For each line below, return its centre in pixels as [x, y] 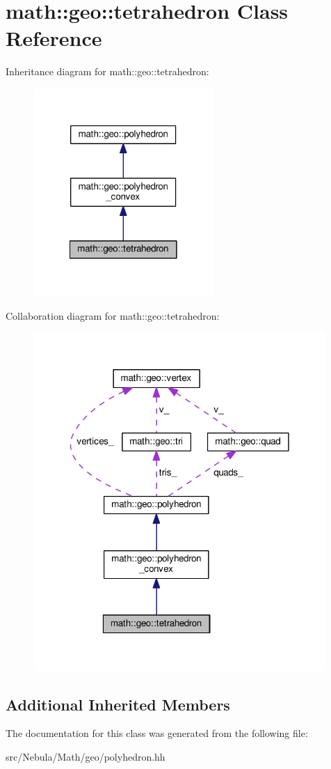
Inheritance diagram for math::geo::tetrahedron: [107, 71]
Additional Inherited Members [118, 704]
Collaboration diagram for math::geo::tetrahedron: [113, 315]
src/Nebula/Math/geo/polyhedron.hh [86, 756]
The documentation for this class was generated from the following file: [157, 733]
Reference [54, 38]
